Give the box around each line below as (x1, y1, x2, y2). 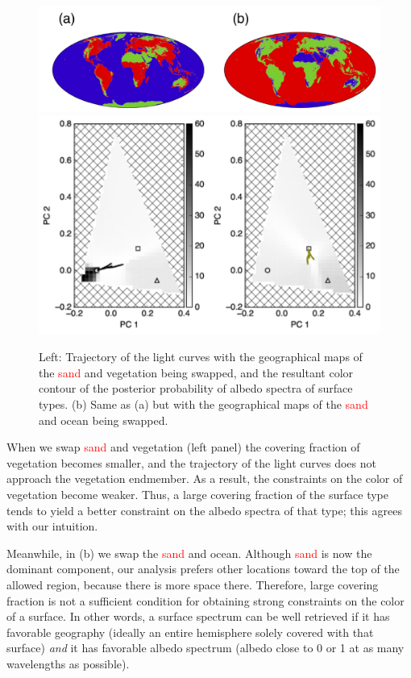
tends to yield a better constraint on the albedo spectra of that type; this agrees (6, 501, 402, 518)
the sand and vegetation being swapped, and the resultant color (39, 364, 354, 381)
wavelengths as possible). (6, 655, 130, 672)
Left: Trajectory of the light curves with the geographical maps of (39, 348, 363, 365)
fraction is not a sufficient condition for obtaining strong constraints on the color (6, 592, 405, 609)
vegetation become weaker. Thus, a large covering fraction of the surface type (6, 486, 388, 502)
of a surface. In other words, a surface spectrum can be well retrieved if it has (6, 608, 390, 625)
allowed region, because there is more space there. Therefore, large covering (6, 576, 379, 593)
